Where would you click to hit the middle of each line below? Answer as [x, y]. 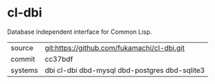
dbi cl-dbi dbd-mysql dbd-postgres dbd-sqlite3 [125, 70]
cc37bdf [59, 59]
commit [23, 59]
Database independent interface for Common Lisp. [80, 32]
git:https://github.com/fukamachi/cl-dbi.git [115, 48]
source [22, 48]
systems [24, 70]
